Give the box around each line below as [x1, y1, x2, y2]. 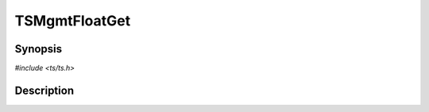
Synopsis [14, 42, 63, 56]
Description [14, 83, 75, 97]
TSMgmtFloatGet [14, 12, 131, 29]
